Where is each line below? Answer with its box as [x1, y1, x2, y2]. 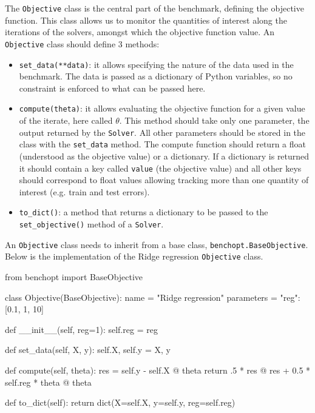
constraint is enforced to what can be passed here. [19, 81, 206, 94]
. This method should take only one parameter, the [119, 114, 310, 126]
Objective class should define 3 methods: [5, 37, 160, 50]
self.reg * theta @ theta [5, 375, 92, 388]
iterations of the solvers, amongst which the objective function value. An [5, 25, 275, 38]
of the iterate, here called [19, 114, 113, 126]
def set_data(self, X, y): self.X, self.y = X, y [5, 343, 171, 356]
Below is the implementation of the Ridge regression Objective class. [5, 250, 263, 263]
